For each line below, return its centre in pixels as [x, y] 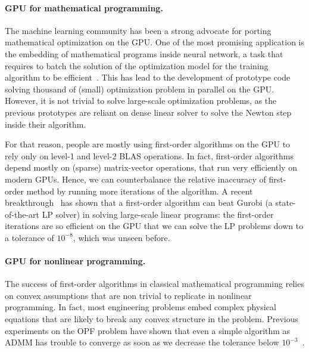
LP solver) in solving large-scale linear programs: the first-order [158, 214]
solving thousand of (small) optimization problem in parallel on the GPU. [140, 89]
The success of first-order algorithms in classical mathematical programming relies [154, 284]
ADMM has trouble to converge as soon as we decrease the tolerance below [142, 342]
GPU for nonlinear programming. [75, 261]
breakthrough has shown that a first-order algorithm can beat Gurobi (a [139, 203]
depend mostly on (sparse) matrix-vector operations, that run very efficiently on [151, 167]
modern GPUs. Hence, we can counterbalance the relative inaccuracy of [135, 179]
